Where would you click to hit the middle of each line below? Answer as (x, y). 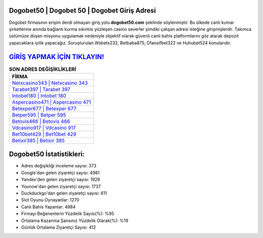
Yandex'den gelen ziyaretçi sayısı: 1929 (61, 179)
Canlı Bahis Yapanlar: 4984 (48, 207)
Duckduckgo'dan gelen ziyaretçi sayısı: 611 (64, 193)
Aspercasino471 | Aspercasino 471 (51, 102)
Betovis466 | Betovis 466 (41, 121)
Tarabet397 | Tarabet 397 (41, 89)
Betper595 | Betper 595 (39, 115)
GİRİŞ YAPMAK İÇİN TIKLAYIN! (56, 57)
